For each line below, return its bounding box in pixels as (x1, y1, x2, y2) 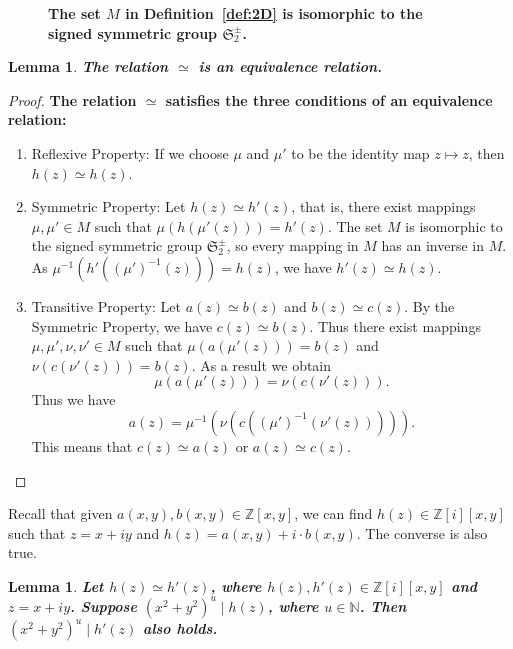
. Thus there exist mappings (309, 315, 481, 336)
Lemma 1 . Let (8, 575, 104, 596)
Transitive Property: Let (31, 295, 181, 316)
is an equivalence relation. (198, 56, 383, 77)
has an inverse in (381, 235, 484, 256)
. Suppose (70, 595, 137, 616)
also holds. (143, 618, 218, 639)
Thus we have (31, 389, 116, 410)
